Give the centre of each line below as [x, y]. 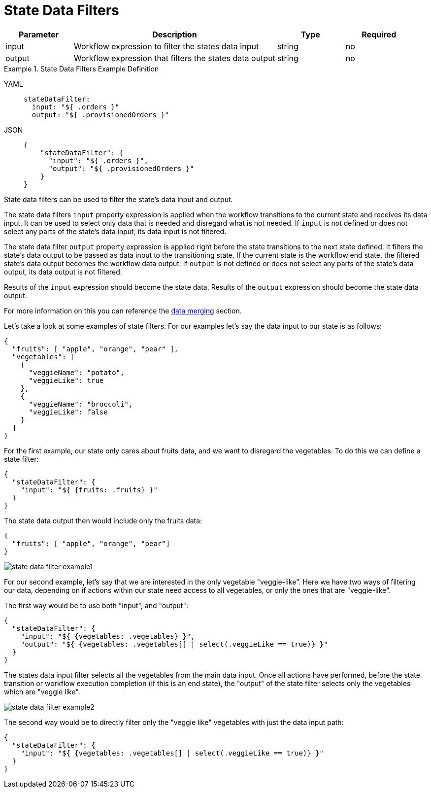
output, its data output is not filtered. [63, 272]
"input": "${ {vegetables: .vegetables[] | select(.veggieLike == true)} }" [172, 753]
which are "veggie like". [42, 691]
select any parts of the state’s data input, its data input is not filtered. [115, 231]
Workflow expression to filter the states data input [166, 46]
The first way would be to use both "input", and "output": [96, 605]
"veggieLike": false [68, 412]
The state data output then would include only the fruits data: [103, 520]
